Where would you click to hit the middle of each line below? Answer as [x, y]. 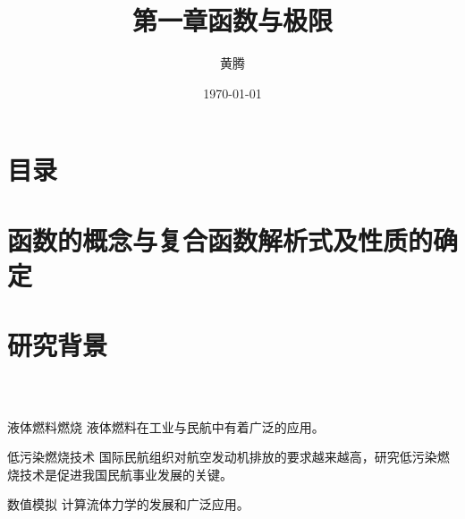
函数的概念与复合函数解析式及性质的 [220, 239]
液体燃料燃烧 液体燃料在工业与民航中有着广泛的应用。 [166, 426]
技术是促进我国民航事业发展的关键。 [126, 474]
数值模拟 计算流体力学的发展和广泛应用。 [128, 504]
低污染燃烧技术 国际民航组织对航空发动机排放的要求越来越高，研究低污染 [222, 457]
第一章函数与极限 [232, 20]
